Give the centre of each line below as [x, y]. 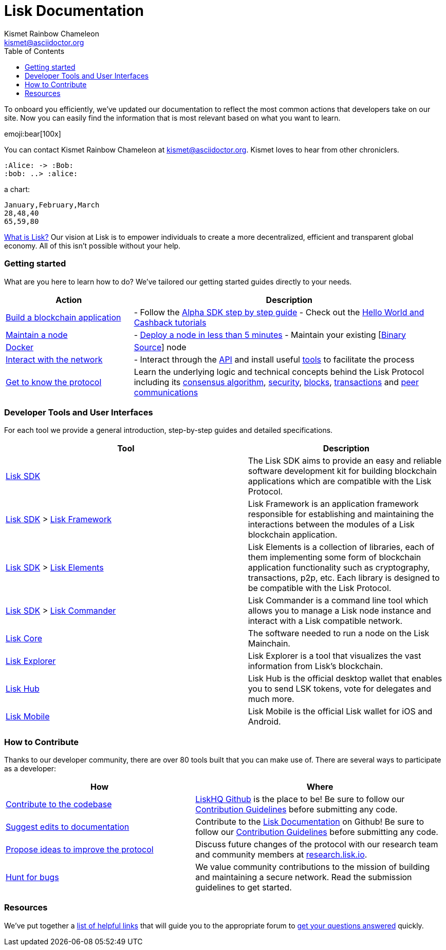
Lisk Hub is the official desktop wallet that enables [345, 679]
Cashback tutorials [170, 322]
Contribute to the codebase [59, 804]
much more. [271, 699]
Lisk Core [24, 639]
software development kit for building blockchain [342, 471]
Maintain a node [37, 335]
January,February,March [52, 205]
